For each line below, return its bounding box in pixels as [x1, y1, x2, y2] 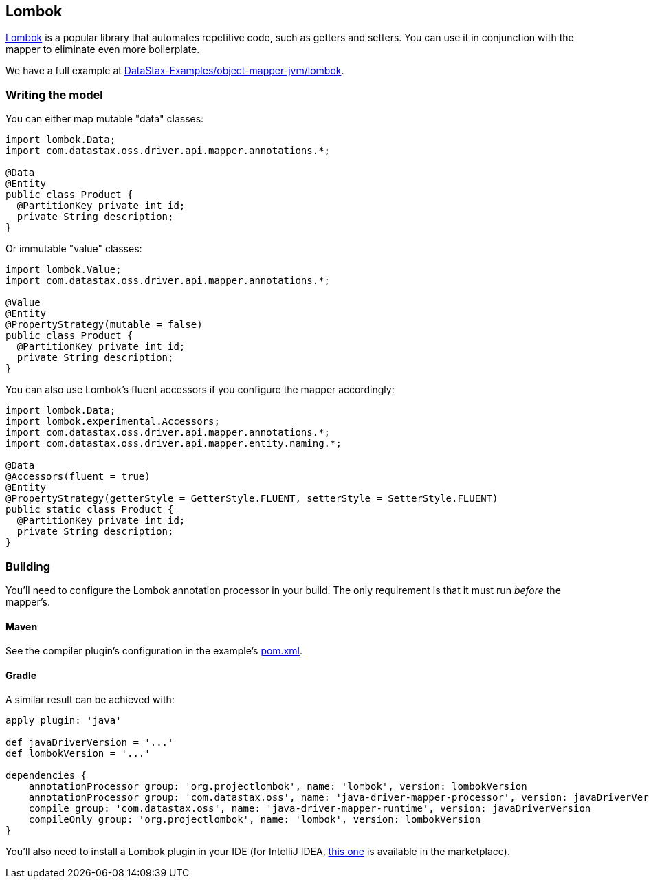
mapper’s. [5, 595, 50, 608]
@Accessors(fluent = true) [5, 471, 151, 483]
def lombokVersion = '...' [5, 748, 151, 760]
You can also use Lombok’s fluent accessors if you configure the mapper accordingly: [5, 384, 395, 396]
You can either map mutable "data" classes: [5, 113, 204, 125]
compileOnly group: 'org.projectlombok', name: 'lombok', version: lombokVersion [28, 814, 481, 826]
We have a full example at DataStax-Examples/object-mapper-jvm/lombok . [5, 65, 344, 77]
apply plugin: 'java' [5, 715, 122, 727]
